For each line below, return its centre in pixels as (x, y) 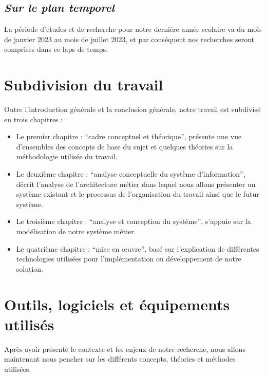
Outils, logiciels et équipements (117, 304)
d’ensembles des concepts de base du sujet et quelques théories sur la (125, 146)
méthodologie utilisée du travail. (67, 156)
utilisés (29, 324)
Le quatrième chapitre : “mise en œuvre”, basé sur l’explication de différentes (138, 248)
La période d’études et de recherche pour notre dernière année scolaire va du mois (133, 29)
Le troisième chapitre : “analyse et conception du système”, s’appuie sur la (134, 221)
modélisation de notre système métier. (76, 231)
